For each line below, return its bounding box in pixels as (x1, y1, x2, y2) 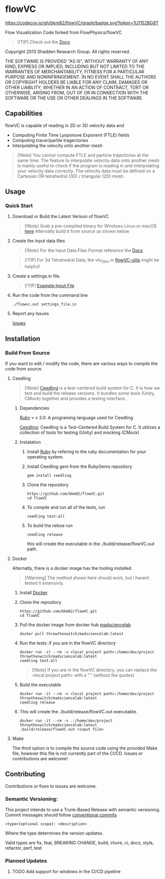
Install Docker (19, 590, 48, 596)
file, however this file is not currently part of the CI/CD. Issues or (12, 750, 143, 756)
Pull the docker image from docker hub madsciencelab (19, 622, 131, 628)
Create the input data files (12, 238, 66, 244)
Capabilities (5, 109, 43, 118)
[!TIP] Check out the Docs (17, 39, 70, 45)
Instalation (19, 439, 41, 445)
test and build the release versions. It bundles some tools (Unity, (24, 390, 155, 396)
